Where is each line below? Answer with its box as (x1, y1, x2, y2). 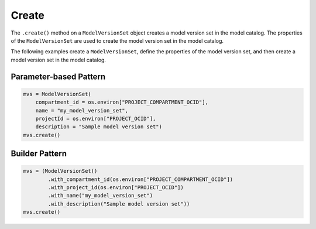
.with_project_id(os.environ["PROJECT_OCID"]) (47, 184, 184, 191)
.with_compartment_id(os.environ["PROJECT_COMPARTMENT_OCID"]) (47, 176, 233, 183)
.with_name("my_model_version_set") (47, 192, 153, 199)
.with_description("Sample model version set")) (47, 200, 190, 207)
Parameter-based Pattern (11, 71, 106, 81)
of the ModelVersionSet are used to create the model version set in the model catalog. (11, 37, 224, 44)
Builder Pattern (11, 149, 67, 159)
